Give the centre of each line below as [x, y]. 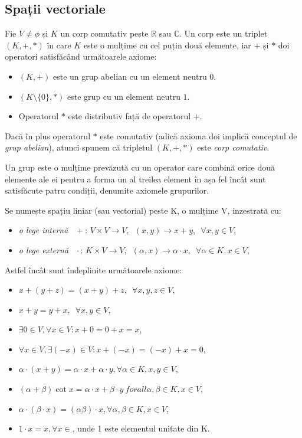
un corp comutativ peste [104, 33]
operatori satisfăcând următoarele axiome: [81, 56]
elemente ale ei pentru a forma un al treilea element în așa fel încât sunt [135, 179]
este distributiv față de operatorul [129, 116]
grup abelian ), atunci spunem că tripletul [79, 147]
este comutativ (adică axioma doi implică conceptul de [198, 135]
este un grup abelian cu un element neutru [130, 76]
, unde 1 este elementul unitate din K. [141, 428]
